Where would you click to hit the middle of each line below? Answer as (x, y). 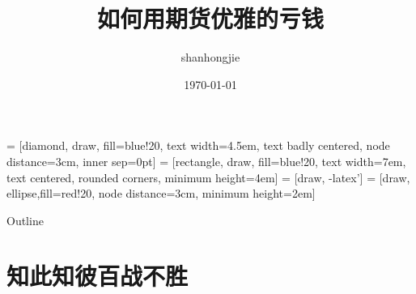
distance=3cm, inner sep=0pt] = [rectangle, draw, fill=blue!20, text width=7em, (206, 161)
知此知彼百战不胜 (98, 276)
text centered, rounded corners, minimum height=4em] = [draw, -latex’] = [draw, (208, 177)
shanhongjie (210, 57)
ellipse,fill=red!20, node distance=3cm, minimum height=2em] (161, 193)
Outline (25, 220)
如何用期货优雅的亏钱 (210, 18)
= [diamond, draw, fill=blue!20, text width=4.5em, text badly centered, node (198, 145)
